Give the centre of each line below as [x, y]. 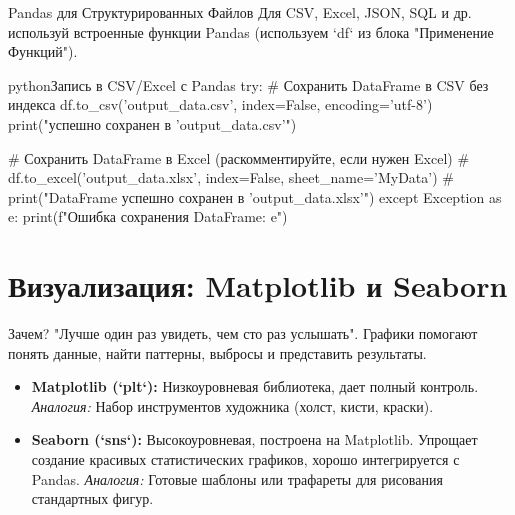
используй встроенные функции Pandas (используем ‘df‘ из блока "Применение [251, 31]
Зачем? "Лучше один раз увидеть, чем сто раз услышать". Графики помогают [243, 333]
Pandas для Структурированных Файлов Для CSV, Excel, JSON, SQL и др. [240, 12]
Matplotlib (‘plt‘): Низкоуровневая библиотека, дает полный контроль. [255, 386]
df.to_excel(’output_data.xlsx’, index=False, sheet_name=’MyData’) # [231, 177]
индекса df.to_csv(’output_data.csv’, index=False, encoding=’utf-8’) [220, 104]
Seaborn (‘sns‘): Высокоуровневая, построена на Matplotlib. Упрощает [254, 439]
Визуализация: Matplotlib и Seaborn [258, 285]
